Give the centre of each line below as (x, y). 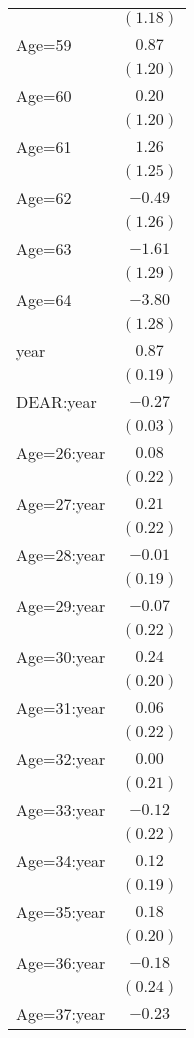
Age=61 (44, 146)
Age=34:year (61, 860)
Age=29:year (61, 605)
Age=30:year (61, 656)
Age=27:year (61, 503)
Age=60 (44, 95)
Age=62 (44, 197)
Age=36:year (61, 962)
